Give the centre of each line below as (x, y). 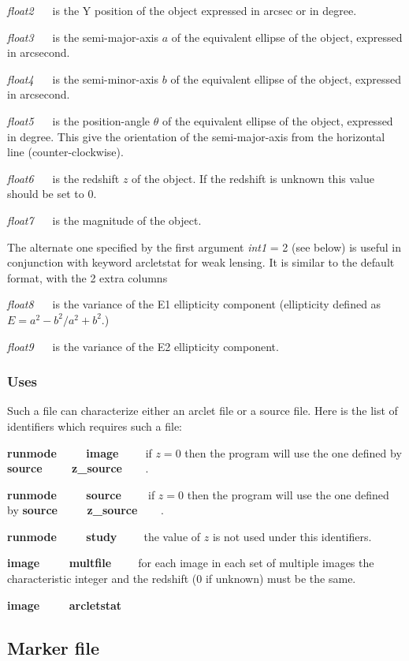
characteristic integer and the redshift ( (102, 579)
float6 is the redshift (63, 178)
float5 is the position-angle (79, 120)
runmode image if (80, 452)
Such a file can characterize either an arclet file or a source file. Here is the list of (203, 411)
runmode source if (81, 494)
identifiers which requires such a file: (95, 426)
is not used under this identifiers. (292, 536)
